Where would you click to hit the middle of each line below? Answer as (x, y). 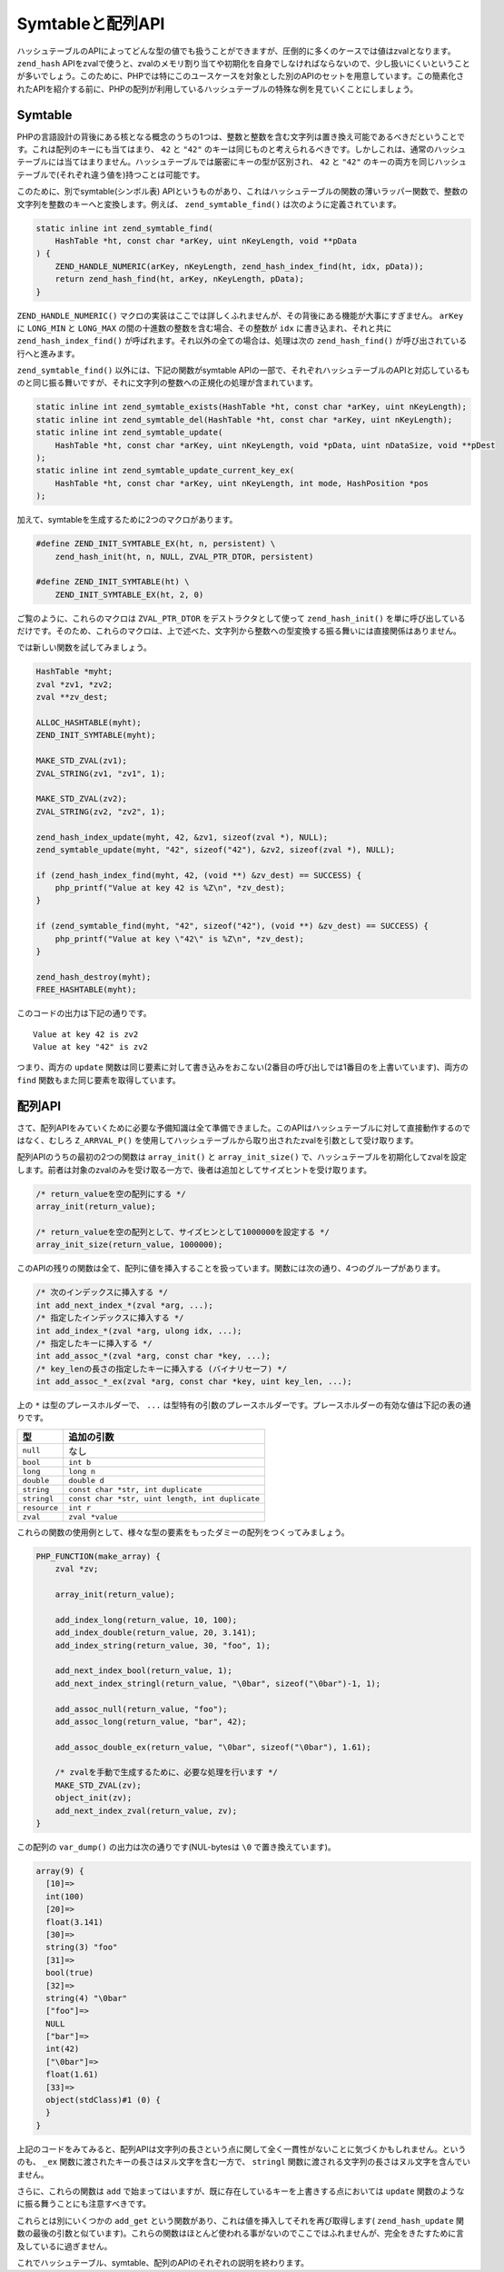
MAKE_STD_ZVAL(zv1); (81, 761)
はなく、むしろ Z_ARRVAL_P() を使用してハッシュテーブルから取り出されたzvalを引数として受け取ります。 (217, 1141)
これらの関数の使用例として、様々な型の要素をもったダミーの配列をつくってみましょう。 (183, 1532)
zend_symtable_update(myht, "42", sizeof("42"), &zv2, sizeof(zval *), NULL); (215, 849)
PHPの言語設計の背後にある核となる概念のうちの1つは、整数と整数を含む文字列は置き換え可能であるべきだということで (241, 136)
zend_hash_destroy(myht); (94, 977)
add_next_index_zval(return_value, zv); (146, 1810)
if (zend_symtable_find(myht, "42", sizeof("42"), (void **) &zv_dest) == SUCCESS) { (232, 926)
